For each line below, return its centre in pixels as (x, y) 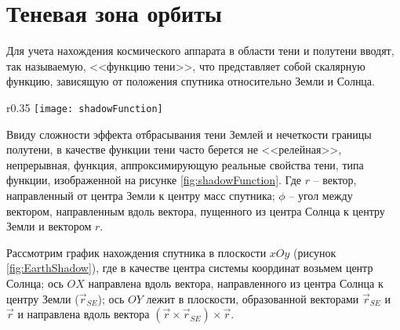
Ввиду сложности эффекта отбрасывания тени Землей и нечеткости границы (189, 134)
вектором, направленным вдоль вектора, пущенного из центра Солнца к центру (196, 210)
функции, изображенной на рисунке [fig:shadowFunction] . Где (154, 180)
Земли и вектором (49, 226)
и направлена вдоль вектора (84, 314)
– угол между (321, 195)
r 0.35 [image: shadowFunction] (85, 107)
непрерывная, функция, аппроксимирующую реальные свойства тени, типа (185, 164)
